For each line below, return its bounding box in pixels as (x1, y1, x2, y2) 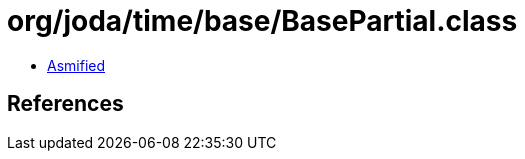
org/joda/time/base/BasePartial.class (7, 4, 518, 38)
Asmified (47, 56, 106, 74)
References (7, 91, 124, 117)
